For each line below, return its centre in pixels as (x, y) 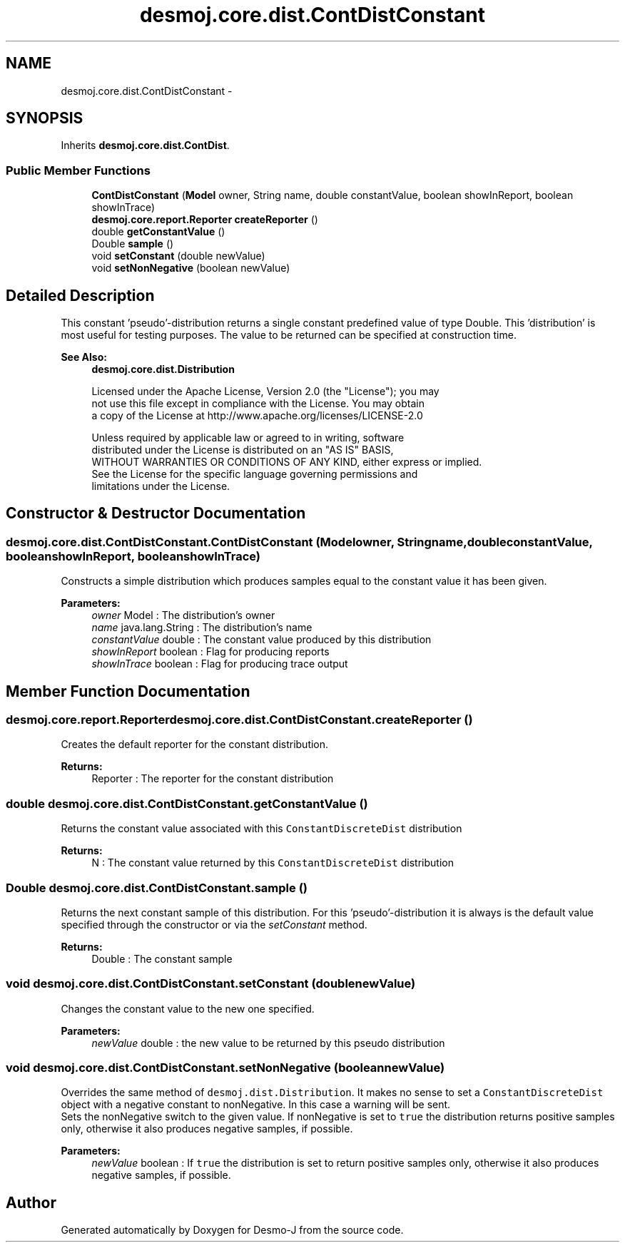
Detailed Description (80, 295)
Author (31, 1202)
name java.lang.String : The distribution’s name (202, 628)
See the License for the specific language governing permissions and (255, 474)
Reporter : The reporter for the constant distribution (213, 779)
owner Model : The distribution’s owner (183, 615)
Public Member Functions (78, 170)
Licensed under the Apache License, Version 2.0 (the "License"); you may (265, 392)
